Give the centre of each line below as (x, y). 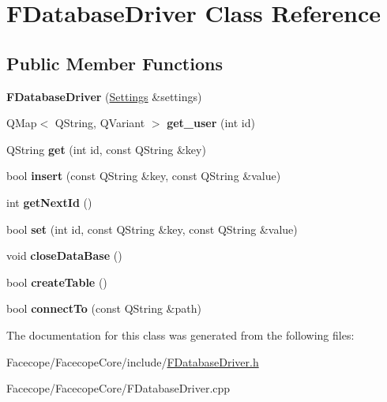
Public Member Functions (115, 63)
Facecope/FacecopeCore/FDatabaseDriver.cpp (118, 388)
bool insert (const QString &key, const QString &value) (144, 176)
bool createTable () (57, 282)
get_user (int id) (211, 123)
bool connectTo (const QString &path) (104, 308)
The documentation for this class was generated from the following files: (180, 334)
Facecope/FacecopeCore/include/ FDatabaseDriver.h (133, 361)
